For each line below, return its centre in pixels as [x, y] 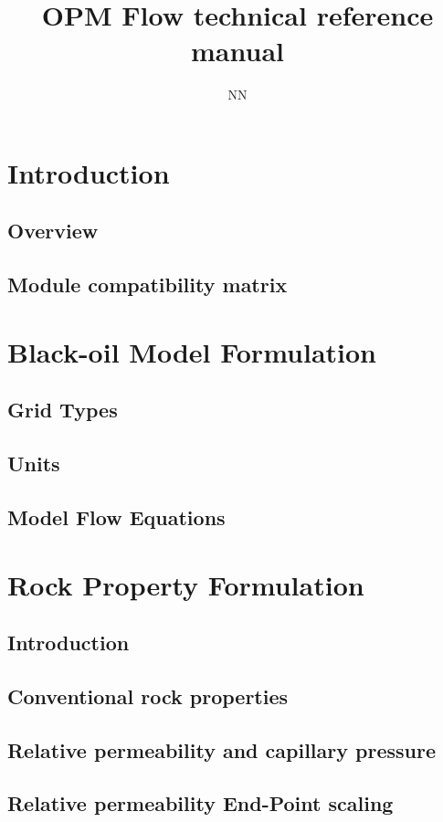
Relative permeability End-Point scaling [200, 803]
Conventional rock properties [148, 696]
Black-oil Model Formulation [192, 351]
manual [237, 51]
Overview [53, 231]
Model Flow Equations [116, 516]
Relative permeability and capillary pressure [221, 749]
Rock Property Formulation [186, 584]
